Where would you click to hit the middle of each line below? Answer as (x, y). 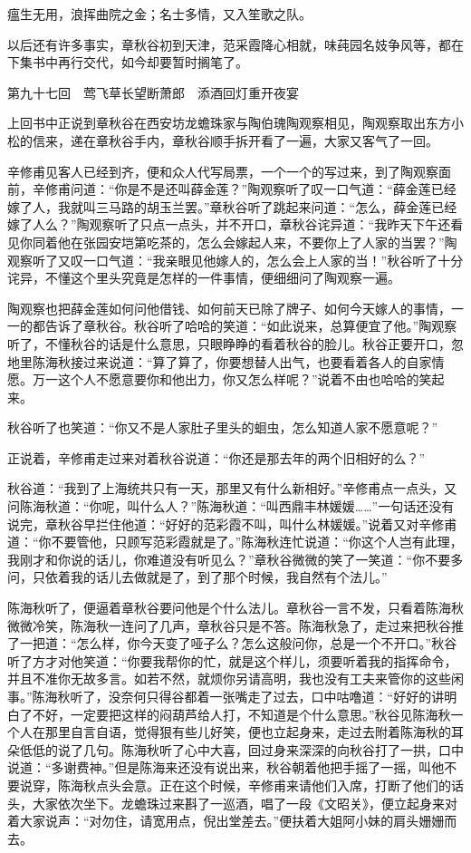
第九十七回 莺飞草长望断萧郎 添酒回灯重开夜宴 (153, 92)
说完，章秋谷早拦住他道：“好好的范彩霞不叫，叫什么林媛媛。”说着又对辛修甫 (232, 523)
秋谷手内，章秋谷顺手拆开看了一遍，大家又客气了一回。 (273, 140)
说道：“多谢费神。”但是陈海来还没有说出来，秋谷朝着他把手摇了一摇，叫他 (226, 767)
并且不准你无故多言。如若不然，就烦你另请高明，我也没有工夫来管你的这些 (229, 679)
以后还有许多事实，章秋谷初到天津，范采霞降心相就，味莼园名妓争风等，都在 (235, 44)
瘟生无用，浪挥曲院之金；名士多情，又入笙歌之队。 (159, 14)
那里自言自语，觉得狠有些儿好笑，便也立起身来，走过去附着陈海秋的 (248, 732)
